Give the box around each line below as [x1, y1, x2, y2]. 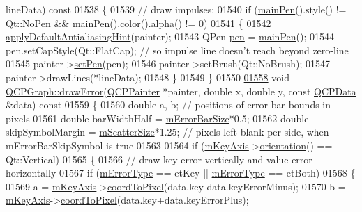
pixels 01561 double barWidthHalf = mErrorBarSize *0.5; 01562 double [6, 111, 309, 125]
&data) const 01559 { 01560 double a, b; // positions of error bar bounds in [6, 97, 331, 112]
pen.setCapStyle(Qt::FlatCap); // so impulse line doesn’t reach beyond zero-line [6, 42, 349, 57]
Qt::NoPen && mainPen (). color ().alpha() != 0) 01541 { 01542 [6, 15, 271, 30]
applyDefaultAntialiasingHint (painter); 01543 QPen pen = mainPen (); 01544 [6, 29, 334, 44]
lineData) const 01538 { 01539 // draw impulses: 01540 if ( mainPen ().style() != [6, 2, 347, 16]
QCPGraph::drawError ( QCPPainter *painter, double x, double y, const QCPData [6, 83, 356, 98]
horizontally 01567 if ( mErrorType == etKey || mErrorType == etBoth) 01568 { [6, 165, 356, 180]
